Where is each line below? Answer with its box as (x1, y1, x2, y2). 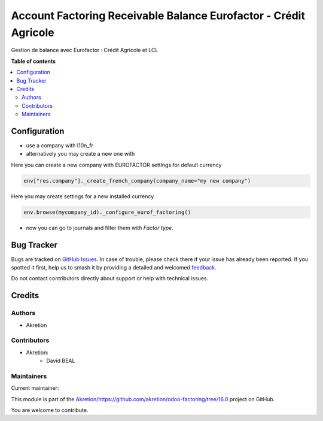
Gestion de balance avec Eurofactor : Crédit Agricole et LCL (11, 47, 159, 54)
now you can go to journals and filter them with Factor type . (26, 224, 173, 231)
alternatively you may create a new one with (26, 150, 135, 158)
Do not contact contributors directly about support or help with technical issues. (11, 275, 209, 282)
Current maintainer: (11, 384, 59, 392)
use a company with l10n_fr (26, 141, 94, 149)
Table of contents (11, 57, 56, 65)
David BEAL (46, 357, 75, 365)
